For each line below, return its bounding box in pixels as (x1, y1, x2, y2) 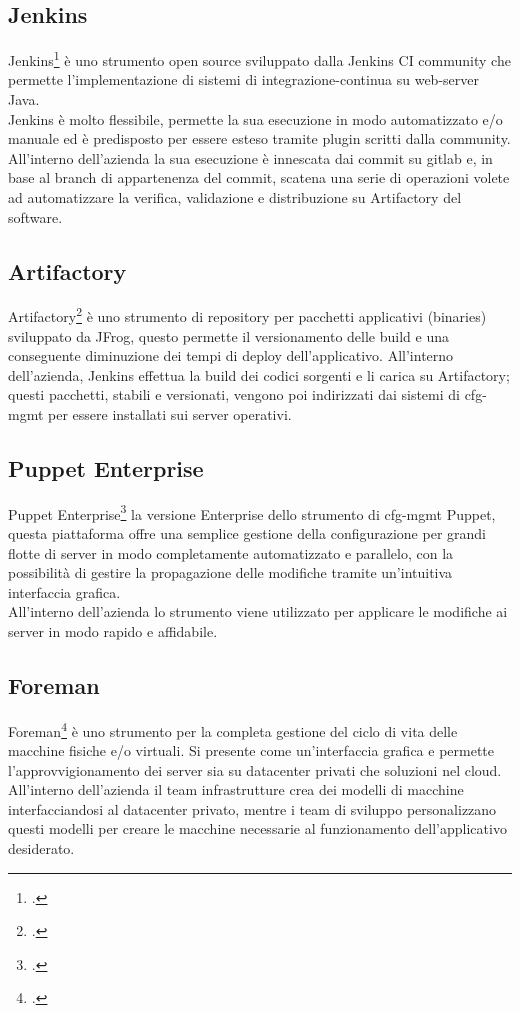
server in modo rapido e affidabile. (8, 621, 218, 642)
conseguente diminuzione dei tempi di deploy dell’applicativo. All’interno (8, 345, 454, 366)
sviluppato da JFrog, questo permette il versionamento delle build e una (8, 325, 449, 346)
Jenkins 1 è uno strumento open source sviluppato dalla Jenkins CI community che (8, 47, 511, 70)
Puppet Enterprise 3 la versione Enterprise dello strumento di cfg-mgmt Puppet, (8, 500, 496, 524)
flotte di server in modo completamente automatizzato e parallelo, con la (8, 542, 454, 563)
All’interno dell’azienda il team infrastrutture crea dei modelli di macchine (8, 779, 464, 800)
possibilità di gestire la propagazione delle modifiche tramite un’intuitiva (8, 562, 453, 583)
